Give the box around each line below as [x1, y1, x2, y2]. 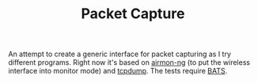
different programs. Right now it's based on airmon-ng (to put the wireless [8, 58, 251, 67]
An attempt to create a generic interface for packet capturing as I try [8, 49, 232, 59]
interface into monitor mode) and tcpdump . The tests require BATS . [8, 66, 228, 76]
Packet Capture [81, 5, 185, 23]
